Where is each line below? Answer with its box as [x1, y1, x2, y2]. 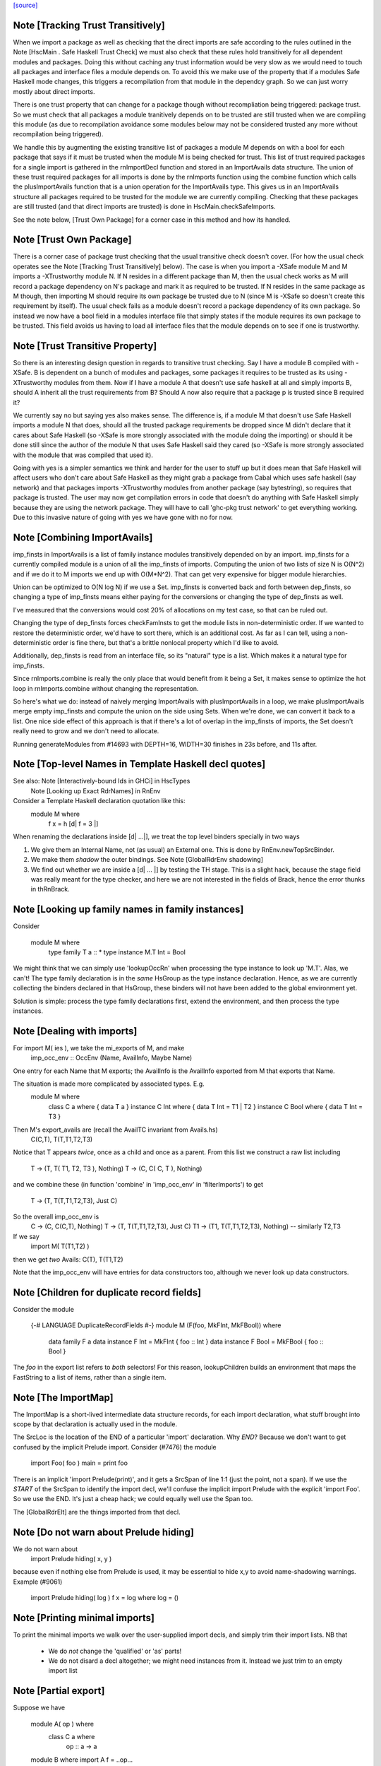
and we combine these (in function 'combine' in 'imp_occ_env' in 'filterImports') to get [13, 1180, 264, 1189]
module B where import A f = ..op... [30, 1755, 133, 1764]
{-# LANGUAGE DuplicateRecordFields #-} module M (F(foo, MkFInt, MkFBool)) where [30, 1321, 282, 1329]
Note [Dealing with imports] [13, 1025, 138, 1037]
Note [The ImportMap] [13, 1392, 114, 1404]
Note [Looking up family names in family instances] [13, 903, 244, 915]
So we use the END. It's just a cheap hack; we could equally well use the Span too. [13, 1495, 253, 1503]
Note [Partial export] [13, 1685, 105, 1697]
